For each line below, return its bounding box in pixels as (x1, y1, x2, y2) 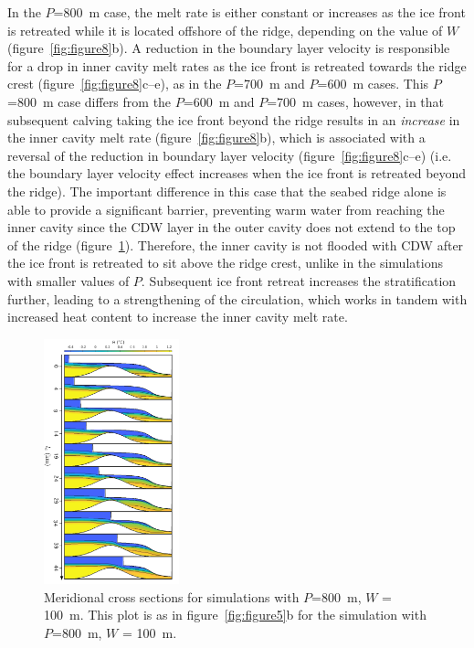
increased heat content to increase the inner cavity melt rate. (7, 307, 348, 326)
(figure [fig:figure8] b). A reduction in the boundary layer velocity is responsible (7, 38, 450, 58)
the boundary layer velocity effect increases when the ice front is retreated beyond (7, 164, 467, 183)
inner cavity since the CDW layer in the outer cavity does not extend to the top (7, 218, 456, 237)
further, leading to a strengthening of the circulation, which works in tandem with (7, 289, 468, 308)
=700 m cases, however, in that (267, 91, 445, 111)
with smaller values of (7, 271, 130, 290)
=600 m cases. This (317, 74, 429, 93)
